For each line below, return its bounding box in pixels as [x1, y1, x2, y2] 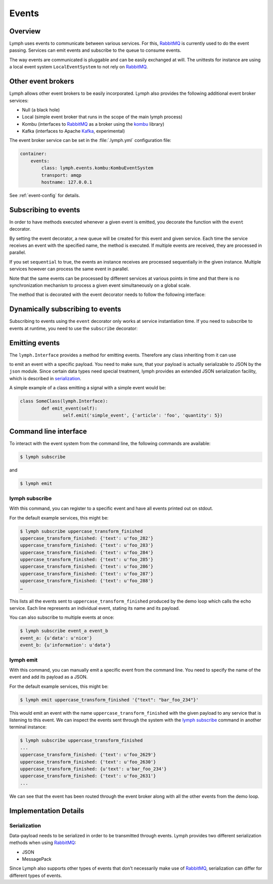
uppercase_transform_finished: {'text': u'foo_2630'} [20, 759, 156, 765]
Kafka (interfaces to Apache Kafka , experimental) [22, 128, 125, 134]
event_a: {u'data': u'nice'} [20, 635, 93, 641]
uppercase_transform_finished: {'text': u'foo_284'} [20, 549, 154, 555]
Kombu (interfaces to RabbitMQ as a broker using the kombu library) [22, 121, 164, 127]
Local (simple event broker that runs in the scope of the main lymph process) [22, 114, 183, 120]
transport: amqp [41, 172, 82, 178]
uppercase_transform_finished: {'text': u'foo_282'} [20, 535, 154, 541]
